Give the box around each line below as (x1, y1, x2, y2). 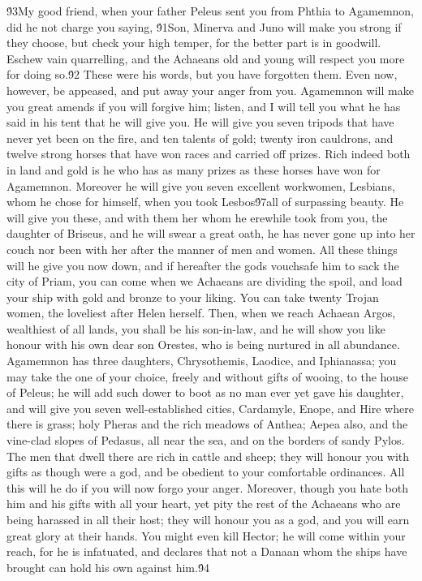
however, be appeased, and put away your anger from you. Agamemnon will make (6, 81, 414, 98)
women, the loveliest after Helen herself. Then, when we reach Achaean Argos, (6, 304, 396, 321)
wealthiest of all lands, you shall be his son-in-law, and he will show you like (6, 320, 385, 337)
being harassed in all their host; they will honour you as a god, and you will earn (6, 511, 410, 527)
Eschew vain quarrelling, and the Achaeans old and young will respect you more (6, 49, 405, 67)
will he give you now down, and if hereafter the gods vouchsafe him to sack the (6, 256, 399, 273)
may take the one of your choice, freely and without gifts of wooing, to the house (6, 368, 408, 385)
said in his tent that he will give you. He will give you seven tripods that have (6, 114, 394, 131)
